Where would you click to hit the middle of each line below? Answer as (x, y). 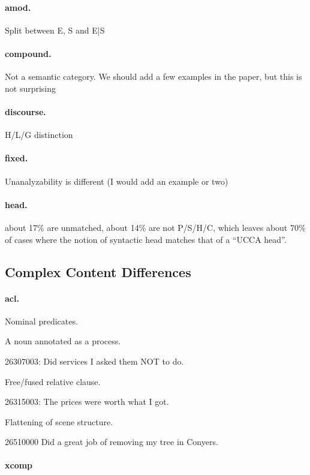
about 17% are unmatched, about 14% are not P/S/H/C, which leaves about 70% (155, 227)
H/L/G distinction (39, 135)
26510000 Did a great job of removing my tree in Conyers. (112, 442)
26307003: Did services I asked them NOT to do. (94, 361)
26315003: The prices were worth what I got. (87, 402)
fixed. (16, 158)
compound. (28, 53)
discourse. (25, 111)
